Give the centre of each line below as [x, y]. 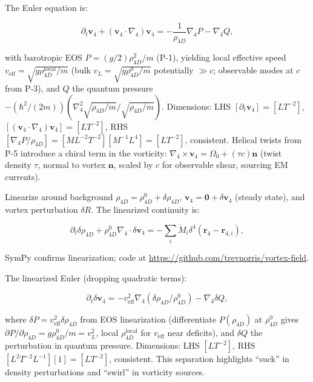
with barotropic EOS [44, 57]
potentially [174, 70]
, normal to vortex [72, 165]
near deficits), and [201, 333]
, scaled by [133, 165]
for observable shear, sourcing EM [225, 165]
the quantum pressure [113, 88]
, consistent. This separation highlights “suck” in [199, 359]
